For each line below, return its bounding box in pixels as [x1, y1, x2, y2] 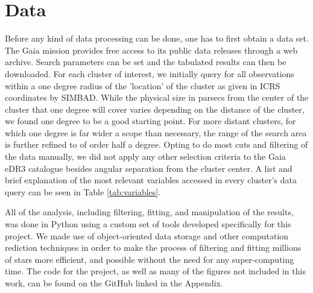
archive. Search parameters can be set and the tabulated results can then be [5, 55, 286, 68]
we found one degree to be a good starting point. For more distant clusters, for [5, 115, 296, 127]
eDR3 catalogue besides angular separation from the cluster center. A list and [5, 162, 292, 174]
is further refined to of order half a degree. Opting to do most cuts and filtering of [5, 138, 308, 151]
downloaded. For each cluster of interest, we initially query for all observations [5, 67, 294, 80]
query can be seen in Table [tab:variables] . [5, 185, 161, 198]
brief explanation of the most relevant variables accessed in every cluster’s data [5, 174, 297, 186]
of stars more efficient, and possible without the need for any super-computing [5, 253, 294, 265]
